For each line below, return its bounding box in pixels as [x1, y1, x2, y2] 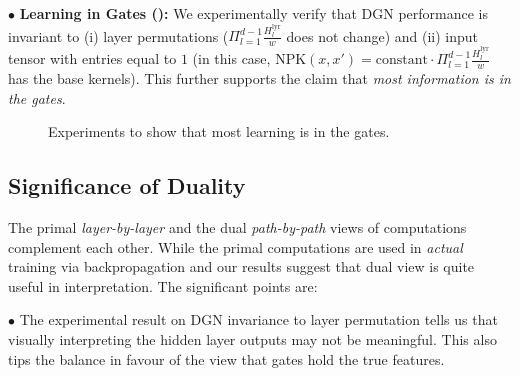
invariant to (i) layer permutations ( [8, 25, 229, 46]
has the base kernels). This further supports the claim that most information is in [8, 68, 511, 88]
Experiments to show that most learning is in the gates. [48, 121, 390, 142]
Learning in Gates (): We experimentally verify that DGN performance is [19, 3, 488, 23]
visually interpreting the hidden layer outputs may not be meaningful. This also [8, 328, 497, 349]
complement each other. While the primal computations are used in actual [8, 236, 463, 257]
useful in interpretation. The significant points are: [8, 275, 318, 296]
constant [375, 53, 429, 68]
